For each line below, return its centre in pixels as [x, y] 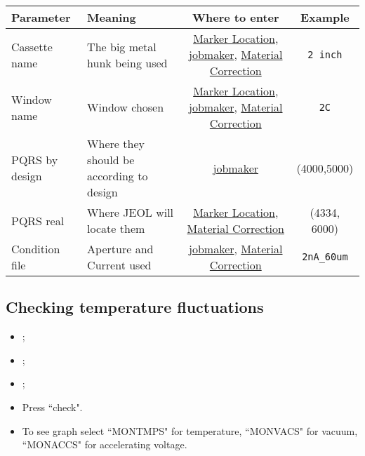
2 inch [325, 54]
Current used [119, 265]
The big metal [122, 46]
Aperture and [120, 249]
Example [325, 17]
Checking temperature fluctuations [135, 307]
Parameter [41, 17]
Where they [116, 143]
